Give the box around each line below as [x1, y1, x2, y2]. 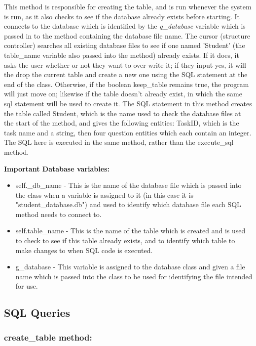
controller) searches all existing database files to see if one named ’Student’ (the [4, 40, 245, 50]
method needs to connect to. [15, 209, 102, 219]
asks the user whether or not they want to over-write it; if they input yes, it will [4, 59, 246, 70]
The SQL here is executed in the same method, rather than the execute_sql [4, 137, 234, 147]
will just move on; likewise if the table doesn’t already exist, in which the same [4, 88, 242, 99]
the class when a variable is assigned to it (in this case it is [15, 189, 194, 200]
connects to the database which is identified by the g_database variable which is [4, 21, 246, 31]
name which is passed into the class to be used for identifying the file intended [15, 271, 253, 281]
